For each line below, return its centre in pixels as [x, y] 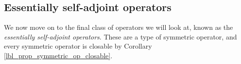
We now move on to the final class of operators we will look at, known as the [119, 27]
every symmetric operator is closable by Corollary [78, 46]
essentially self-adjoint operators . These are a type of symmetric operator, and [120, 36]
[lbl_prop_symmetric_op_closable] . [58, 55]
